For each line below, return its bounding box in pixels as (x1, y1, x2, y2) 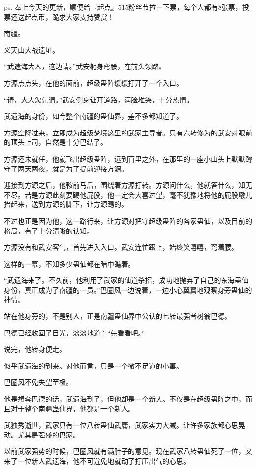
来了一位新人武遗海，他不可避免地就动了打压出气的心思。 (4, 456, 190, 466)
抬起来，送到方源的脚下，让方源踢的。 (4, 199, 128, 209)
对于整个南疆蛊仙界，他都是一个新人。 (10, 403, 135, 413)
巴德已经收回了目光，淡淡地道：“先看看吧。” (4, 327, 145, 337)
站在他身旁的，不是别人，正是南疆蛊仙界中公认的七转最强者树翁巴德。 (4, 311, 231, 321)
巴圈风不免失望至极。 (4, 377, 73, 387)
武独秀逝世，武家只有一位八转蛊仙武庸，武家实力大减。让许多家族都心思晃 (4, 420, 245, 430)
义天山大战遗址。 (4, 44, 59, 55)
